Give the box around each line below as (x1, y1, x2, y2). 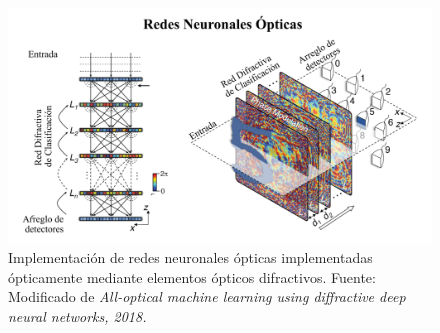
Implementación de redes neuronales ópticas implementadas (8, 247, 373, 268)
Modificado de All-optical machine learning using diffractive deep (8, 286, 406, 307)
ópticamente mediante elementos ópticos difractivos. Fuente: (8, 266, 376, 287)
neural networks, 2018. (8, 305, 147, 326)
